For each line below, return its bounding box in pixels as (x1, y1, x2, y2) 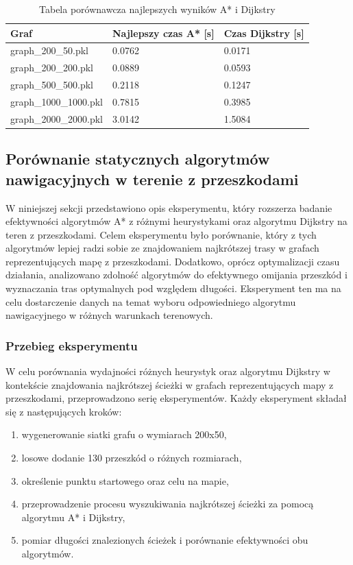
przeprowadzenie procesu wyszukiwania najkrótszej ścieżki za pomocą (21, 496, 314, 511)
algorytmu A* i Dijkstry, (21, 509, 125, 524)
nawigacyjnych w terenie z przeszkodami (5, 168, 299, 189)
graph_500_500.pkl (10, 77, 94, 92)
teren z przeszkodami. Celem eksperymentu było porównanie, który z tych (5, 227, 317, 241)
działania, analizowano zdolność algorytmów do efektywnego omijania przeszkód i (5, 267, 348, 282)
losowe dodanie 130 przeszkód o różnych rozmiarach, (21, 450, 242, 465)
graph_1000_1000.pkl (10, 94, 104, 108)
